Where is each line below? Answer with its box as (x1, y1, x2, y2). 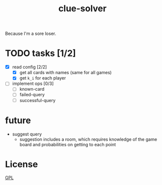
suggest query (12, 131, 42, 137)
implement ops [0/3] (12, 80, 54, 86)
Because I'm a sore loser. (5, 30, 56, 37)
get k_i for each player (19, 75, 66, 81)
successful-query (19, 97, 55, 103)
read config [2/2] (12, 64, 47, 70)
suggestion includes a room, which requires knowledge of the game (19, 136, 157, 142)
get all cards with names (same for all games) (19, 70, 112, 76)
